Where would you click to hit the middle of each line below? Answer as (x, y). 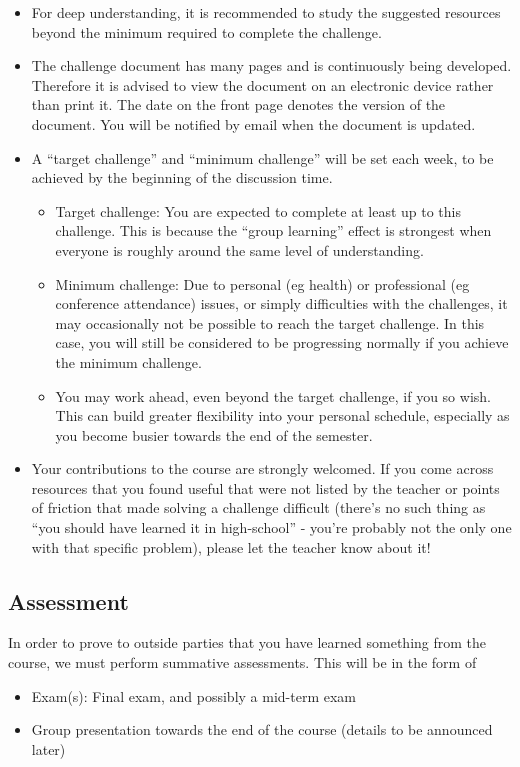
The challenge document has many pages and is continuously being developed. (271, 65)
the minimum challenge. (128, 361)
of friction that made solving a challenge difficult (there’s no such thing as (258, 507)
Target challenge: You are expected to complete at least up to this (258, 210)
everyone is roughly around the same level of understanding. (239, 249)
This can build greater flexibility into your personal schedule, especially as (282, 415)
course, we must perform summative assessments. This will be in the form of (242, 662)
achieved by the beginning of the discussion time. (182, 177)
